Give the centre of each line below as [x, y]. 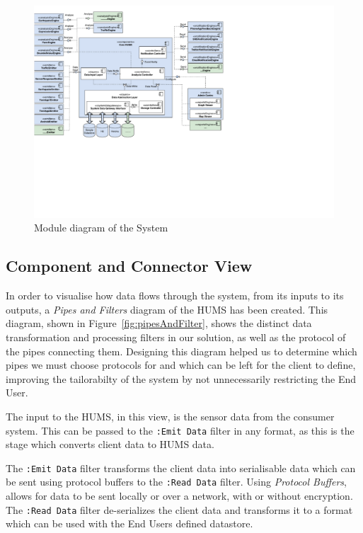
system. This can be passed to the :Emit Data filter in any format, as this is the [180, 430]
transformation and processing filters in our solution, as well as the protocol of [176, 337]
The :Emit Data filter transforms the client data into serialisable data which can [181, 468]
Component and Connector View [129, 266]
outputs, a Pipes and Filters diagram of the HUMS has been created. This [167, 309]
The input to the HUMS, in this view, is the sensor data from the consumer [170, 416]
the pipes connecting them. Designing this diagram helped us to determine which [181, 351]
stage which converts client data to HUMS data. [110, 444]
